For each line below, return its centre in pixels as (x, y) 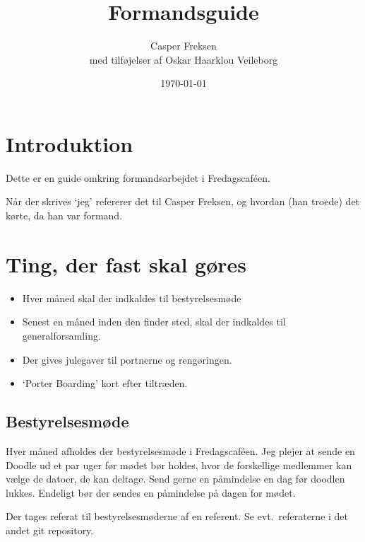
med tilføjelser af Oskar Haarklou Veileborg (184, 59)
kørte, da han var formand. (64, 215)
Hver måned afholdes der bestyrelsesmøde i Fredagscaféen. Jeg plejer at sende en (180, 450)
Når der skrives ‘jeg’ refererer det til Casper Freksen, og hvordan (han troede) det (183, 201)
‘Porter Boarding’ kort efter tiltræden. (105, 383)
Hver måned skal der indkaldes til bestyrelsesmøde (132, 298)
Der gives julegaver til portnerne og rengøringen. (127, 359)
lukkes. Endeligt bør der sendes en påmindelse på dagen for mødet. (151, 492)
